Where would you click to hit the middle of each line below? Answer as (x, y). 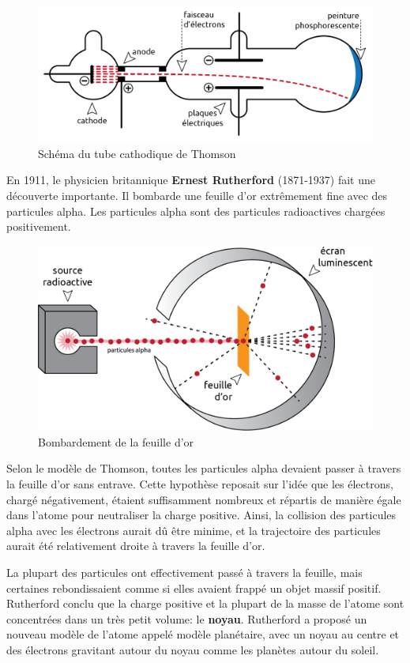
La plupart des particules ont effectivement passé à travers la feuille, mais (184, 572)
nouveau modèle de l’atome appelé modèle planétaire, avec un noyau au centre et (203, 634)
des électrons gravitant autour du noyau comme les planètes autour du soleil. (193, 649)
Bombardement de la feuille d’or (116, 441)
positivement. (39, 226)
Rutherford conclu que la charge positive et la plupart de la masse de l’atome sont (205, 603)
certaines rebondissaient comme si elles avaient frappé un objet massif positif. (194, 588)
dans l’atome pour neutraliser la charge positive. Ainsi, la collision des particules (201, 515)
